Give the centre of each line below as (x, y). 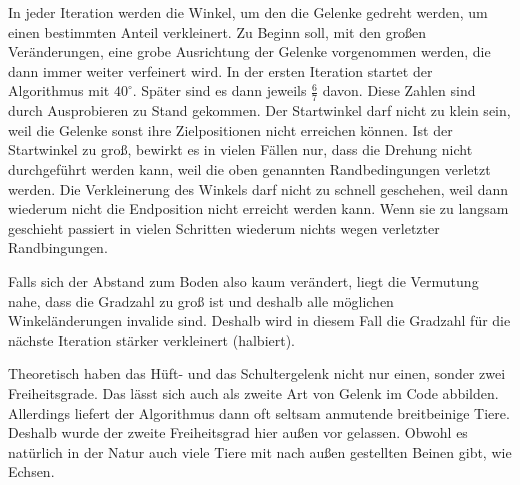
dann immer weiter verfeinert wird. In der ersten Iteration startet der (220, 70)
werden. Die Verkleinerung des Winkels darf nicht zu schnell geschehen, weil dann (258, 188)
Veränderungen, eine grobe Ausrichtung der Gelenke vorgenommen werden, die (249, 51)
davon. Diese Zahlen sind (399, 90)
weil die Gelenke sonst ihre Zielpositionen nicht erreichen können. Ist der (230, 129)
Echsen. (31, 471)
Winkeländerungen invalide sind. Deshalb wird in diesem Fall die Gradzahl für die (259, 320)
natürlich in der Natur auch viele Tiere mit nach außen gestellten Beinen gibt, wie (260, 451)
